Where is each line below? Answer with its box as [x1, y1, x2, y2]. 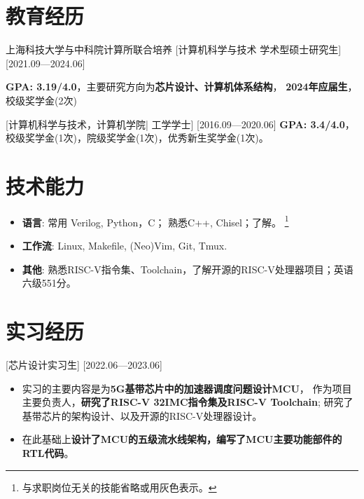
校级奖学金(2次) [6, 93, 77, 107]
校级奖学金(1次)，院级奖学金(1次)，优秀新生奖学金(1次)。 [6, 130, 269, 145]
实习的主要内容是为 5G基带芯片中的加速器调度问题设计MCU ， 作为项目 [22, 381, 352, 395]
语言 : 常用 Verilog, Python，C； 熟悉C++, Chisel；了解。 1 [22, 212, 289, 229]
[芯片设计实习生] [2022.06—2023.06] [6, 357, 163, 371]
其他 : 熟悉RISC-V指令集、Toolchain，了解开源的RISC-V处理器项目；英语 [22, 261, 353, 276]
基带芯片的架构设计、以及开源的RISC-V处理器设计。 [22, 408, 262, 423]
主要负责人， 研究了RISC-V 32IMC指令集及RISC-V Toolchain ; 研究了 [22, 395, 353, 409]
